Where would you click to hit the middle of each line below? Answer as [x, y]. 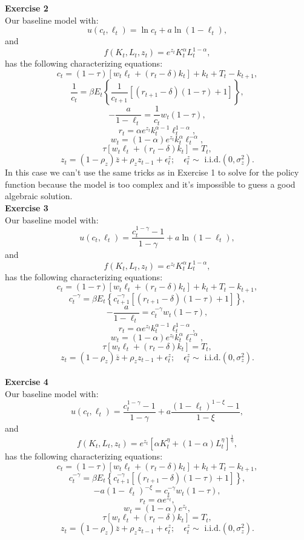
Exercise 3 [27, 208]
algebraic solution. [39, 196]
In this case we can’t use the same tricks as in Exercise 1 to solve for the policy [152, 172]
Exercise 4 [27, 382]
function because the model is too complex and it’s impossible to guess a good [150, 184]
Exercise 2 [27, 8]
